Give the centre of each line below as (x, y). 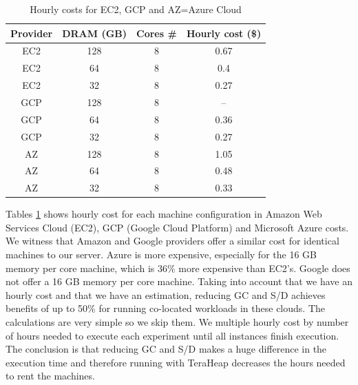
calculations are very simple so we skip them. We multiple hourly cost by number (177, 322)
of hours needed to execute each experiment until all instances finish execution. (172, 335)
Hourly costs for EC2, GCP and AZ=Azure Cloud (136, 9)
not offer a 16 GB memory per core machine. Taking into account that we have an (179, 281)
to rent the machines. (50, 376)
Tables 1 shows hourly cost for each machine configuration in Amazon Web (164, 214)
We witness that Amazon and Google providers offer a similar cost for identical (172, 241)
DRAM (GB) (95, 33)
